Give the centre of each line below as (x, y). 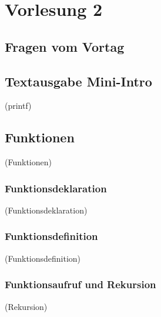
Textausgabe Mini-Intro (78, 81)
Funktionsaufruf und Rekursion (80, 284)
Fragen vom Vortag (65, 46)
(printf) (18, 106)
